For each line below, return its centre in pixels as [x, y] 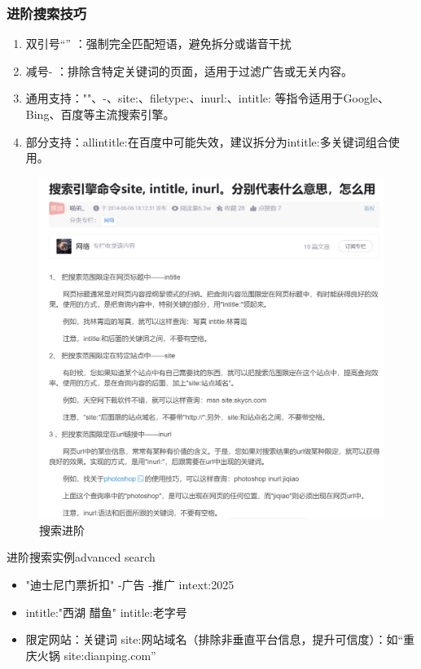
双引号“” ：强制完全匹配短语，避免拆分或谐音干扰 [158, 44]
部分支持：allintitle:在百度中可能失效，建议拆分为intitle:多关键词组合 [207, 141]
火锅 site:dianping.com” [96, 655]
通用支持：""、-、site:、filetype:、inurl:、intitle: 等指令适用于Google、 [208, 98]
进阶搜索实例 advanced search [81, 557]
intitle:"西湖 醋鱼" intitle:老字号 [106, 612]
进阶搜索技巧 [47, 13]
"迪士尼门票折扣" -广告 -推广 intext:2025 [130, 584]
